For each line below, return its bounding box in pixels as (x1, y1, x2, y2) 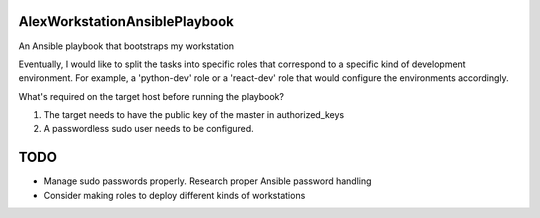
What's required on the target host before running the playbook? (18, 90, 285, 102)
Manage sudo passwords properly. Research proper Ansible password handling (43, 175, 372, 187)
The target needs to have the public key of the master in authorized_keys (43, 109, 345, 121)
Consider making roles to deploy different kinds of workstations (43, 189, 306, 201)
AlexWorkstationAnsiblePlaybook (18, 13, 235, 30)
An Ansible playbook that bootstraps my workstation (18, 40, 235, 52)
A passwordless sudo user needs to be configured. (43, 123, 254, 135)
